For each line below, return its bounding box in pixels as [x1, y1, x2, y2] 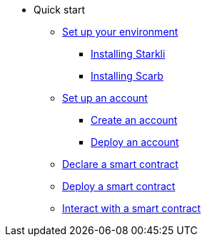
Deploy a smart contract [62, 180, 176, 192]
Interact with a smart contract [62, 202, 201, 214]
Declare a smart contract [62, 158, 178, 170]
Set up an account [62, 92, 148, 104]
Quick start [34, 4, 85, 16]
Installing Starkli [91, 48, 166, 60]
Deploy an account [91, 136, 179, 148]
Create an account [91, 114, 178, 126]
